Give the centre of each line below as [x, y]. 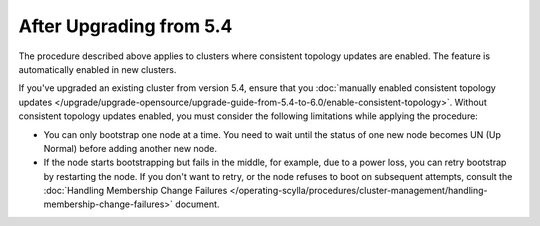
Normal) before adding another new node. [130, 148]
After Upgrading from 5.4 [125, 26]
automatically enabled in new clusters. [97, 69]
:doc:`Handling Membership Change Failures [135, 191]
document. [197, 204]
